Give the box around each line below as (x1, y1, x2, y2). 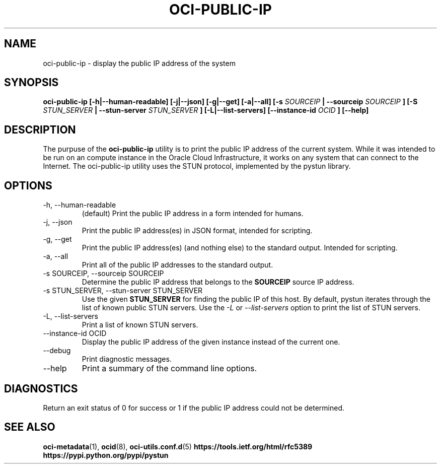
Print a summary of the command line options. (82, 363, 257, 374)
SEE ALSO (4, 421, 55, 434)
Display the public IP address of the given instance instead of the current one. (82, 338, 340, 347)
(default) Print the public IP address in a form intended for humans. (82, 209, 304, 218)
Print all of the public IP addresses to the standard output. (82, 260, 273, 270)
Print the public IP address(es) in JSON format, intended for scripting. (82, 226, 313, 235)
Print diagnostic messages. (82, 355, 172, 364)
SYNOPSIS (4, 76, 59, 89)
